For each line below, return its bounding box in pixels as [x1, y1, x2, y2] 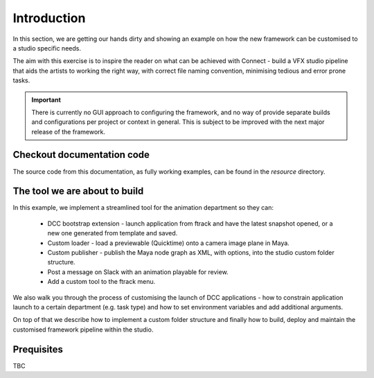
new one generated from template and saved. [47, 229, 178, 237]
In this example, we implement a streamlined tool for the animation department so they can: [12, 204, 274, 212]
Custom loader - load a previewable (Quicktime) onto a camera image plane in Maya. [47, 239, 290, 247]
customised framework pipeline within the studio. [12, 325, 154, 334]
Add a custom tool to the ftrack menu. [47, 278, 156, 286]
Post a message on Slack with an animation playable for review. [47, 267, 229, 276]
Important [31, 96, 62, 104]
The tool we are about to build [12, 186, 144, 197]
